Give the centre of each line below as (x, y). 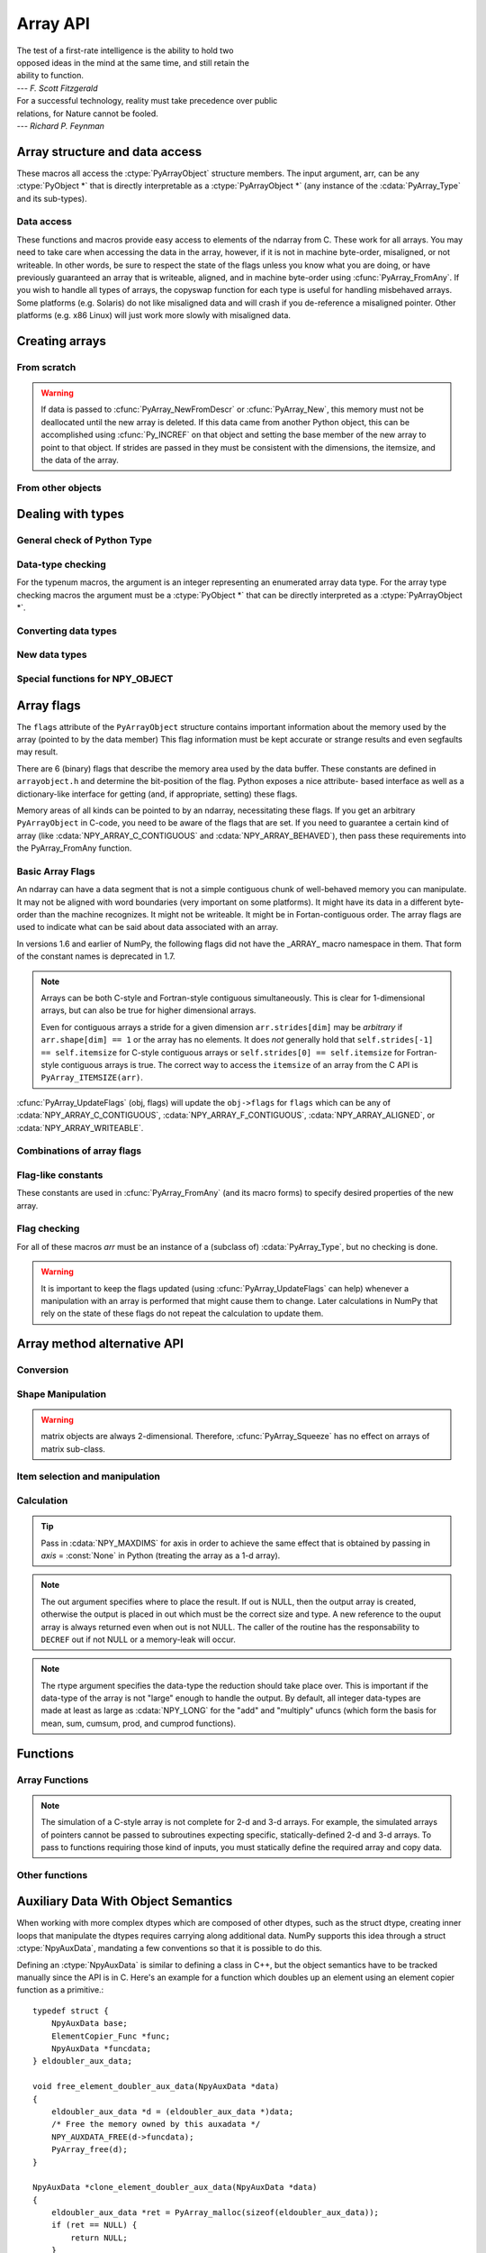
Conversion (43, 1370)
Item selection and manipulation (89, 1476)
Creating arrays (62, 341)
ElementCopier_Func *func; (111, 2036)
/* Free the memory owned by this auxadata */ (156, 2124)
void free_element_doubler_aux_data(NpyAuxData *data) (156, 2087)
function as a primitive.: (60, 1990)
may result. (37, 752)
